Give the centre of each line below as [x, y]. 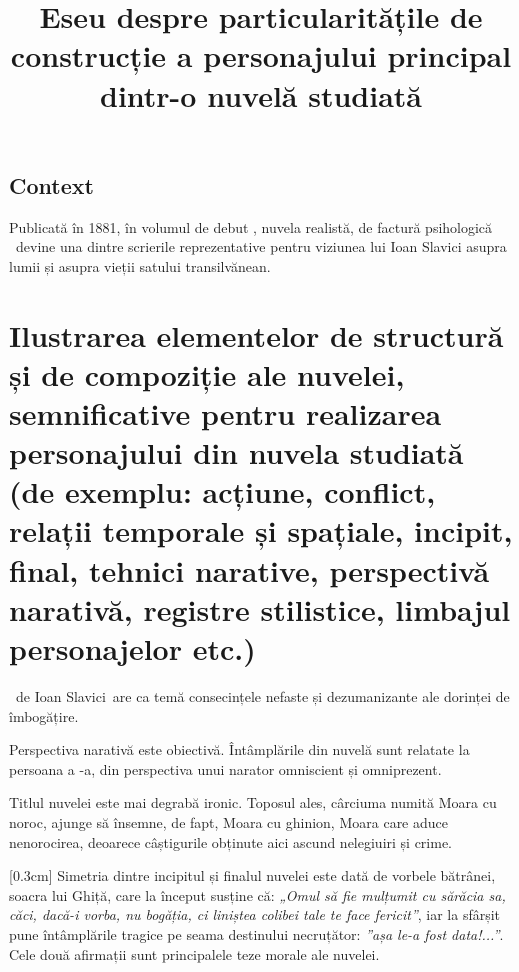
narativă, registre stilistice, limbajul [260, 608]
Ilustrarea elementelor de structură [256, 334]
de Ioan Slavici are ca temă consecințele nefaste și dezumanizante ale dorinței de [262, 695]
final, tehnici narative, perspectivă [249, 569]
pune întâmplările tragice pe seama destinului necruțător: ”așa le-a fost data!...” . [256, 933]
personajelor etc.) [132, 648]
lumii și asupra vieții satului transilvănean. [140, 265]
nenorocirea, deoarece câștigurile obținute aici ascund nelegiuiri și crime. [231, 841]
